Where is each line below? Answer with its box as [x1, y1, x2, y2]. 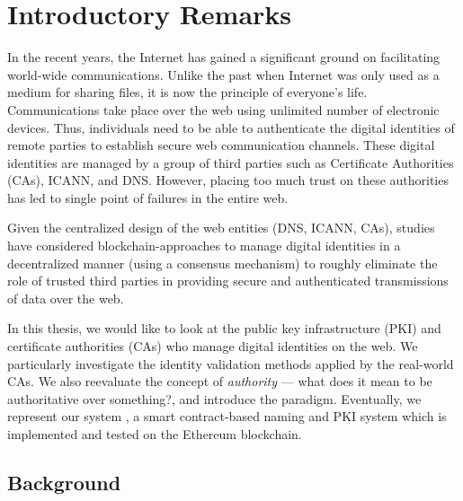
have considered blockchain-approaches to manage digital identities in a [7, 236, 401, 255]
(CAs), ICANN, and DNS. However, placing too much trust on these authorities [7, 171, 449, 189]
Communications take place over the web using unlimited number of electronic [7, 100, 440, 119]
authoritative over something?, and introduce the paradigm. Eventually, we [7, 389, 422, 408]
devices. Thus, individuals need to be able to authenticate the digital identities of [7, 118, 455, 136]
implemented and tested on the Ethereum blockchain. [7, 425, 302, 443]
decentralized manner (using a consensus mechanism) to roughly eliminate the [7, 253, 438, 272]
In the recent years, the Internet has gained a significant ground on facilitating [7, 48, 441, 66]
